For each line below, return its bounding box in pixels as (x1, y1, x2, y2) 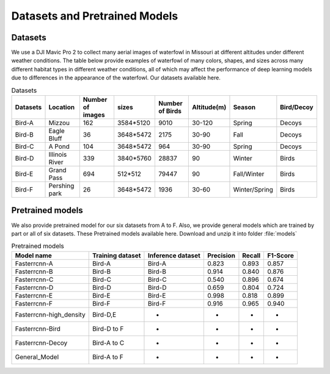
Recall (242, 251, 261, 259)
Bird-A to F (92, 353, 123, 361)
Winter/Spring (233, 185, 273, 193)
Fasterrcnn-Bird (15, 324, 61, 333)
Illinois (48, 150, 67, 159)
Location (48, 103, 75, 111)
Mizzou (48, 119, 70, 127)
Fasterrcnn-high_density (15, 310, 86, 318)
